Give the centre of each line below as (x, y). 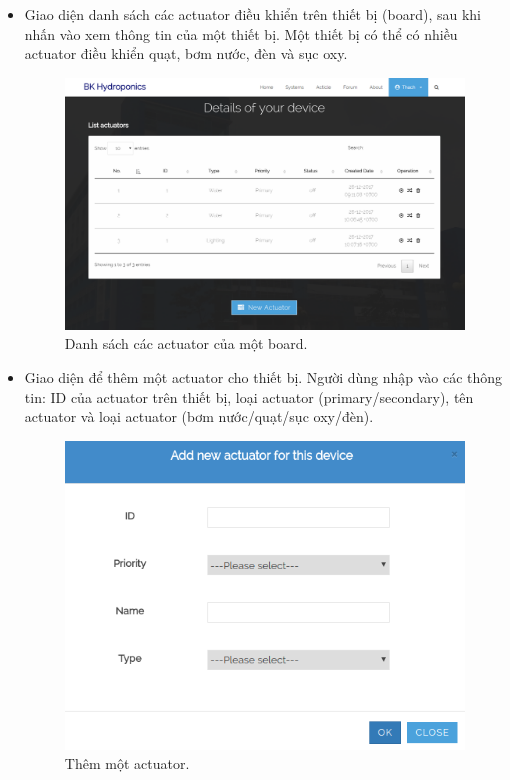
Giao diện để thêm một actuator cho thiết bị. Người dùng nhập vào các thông (263, 377)
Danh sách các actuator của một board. (186, 343)
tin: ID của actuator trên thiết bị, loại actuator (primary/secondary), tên (249, 396)
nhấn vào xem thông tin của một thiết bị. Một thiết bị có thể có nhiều (241, 33)
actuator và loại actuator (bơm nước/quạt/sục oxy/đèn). (199, 416)
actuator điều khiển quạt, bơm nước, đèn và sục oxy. (186, 53)
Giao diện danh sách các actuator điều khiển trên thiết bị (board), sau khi (252, 14)
